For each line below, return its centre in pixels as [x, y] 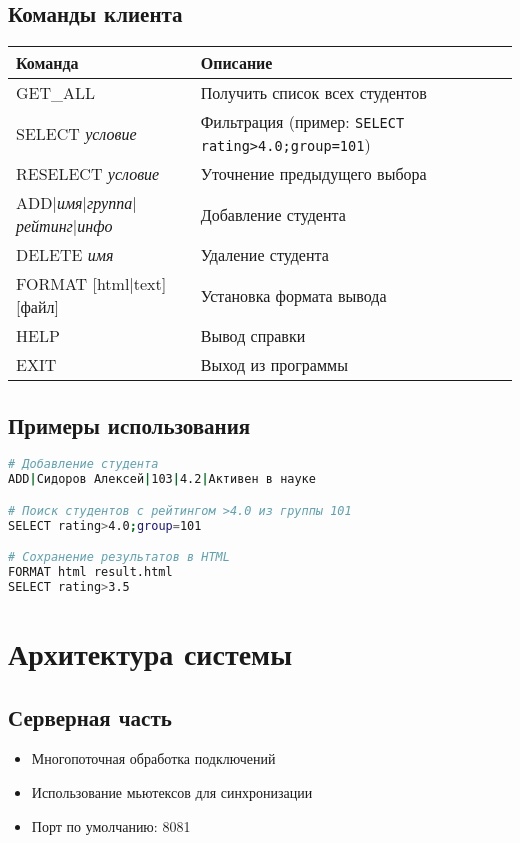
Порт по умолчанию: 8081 [111, 825]
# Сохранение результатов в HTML [119, 557]
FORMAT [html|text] [91, 284]
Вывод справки [253, 336]
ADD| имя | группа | [76, 203]
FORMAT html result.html [90, 572]
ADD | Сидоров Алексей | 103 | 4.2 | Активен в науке [162, 479]
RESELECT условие [88, 174]
